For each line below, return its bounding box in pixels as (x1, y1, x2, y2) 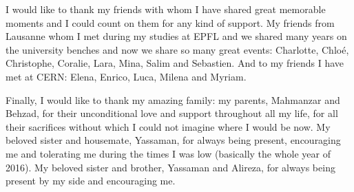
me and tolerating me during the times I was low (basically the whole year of (6, 146, 331, 160)
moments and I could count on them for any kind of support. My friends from (6, 15, 335, 30)
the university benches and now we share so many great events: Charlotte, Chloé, (6, 42, 349, 56)
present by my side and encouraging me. (6, 173, 176, 188)
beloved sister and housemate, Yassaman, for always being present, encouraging (6, 133, 341, 147)
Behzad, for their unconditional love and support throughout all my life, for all (6, 106, 338, 120)
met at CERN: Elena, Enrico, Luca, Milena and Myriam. (6, 69, 247, 83)
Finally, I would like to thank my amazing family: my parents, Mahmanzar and (6, 92, 340, 107)
